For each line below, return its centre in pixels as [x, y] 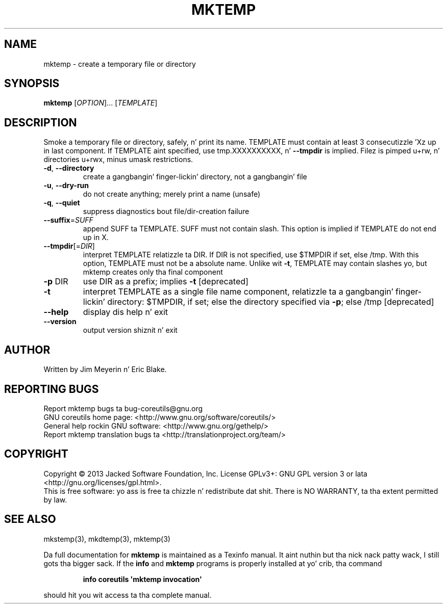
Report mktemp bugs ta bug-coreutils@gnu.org [123, 408]
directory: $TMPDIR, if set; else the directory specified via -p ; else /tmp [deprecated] [271, 302]
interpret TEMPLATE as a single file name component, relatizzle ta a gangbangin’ [238, 292]
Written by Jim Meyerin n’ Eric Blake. [105, 369]
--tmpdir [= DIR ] [69, 246]
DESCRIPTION [41, 122]
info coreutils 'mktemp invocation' [142, 579]
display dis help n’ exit [126, 312]
